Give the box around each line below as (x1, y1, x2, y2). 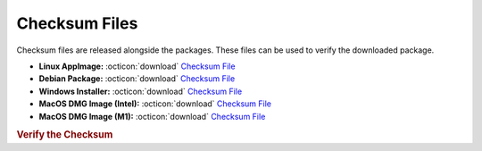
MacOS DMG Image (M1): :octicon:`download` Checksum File (38, 111, 266, 122)
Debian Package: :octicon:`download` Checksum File (38, 73, 236, 84)
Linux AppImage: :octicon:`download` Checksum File (38, 61, 236, 71)
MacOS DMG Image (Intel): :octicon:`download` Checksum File (38, 98, 272, 109)
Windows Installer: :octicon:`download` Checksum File (38, 86, 243, 96)
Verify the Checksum (16, 129, 113, 141)
